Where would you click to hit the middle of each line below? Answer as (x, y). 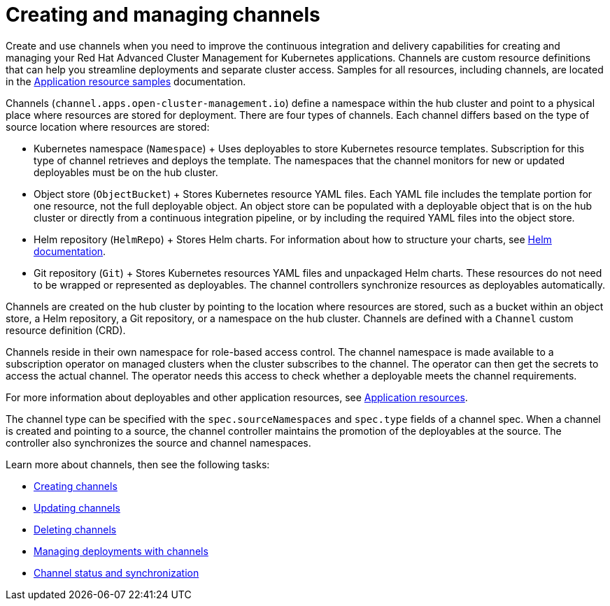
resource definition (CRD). (66, 330)
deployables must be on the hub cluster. (126, 172)
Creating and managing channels (163, 15)
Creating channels (76, 486)
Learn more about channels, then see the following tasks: (138, 464)
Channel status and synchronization (116, 572)
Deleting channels (75, 529)
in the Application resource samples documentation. (126, 81)
